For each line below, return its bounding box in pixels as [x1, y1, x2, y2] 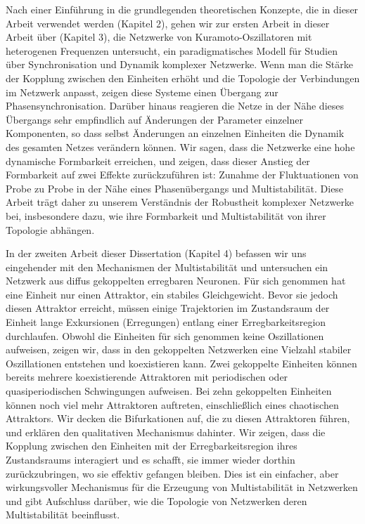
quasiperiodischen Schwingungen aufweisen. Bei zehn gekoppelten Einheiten [6, 384, 332, 398]
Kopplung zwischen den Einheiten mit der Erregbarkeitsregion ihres [6, 438, 297, 453]
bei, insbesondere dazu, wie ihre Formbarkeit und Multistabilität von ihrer [6, 208, 326, 223]
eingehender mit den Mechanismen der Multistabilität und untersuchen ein [6, 259, 328, 274]
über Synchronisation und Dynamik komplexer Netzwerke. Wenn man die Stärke [6, 57, 354, 72]
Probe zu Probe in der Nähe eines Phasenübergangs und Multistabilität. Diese [6, 181, 344, 195]
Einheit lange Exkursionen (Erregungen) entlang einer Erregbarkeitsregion [6, 315, 326, 329]
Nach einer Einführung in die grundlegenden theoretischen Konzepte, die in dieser [6, 2, 359, 16]
